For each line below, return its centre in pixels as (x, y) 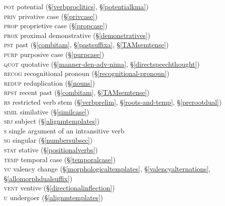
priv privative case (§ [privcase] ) (51, 16)
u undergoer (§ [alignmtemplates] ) (54, 197)
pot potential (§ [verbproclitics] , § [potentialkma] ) (76, 6)
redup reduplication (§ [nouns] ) (49, 83)
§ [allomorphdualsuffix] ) (38, 178)
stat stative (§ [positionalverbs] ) (51, 149)
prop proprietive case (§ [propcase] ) (56, 26)
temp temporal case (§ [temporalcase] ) (60, 159)
